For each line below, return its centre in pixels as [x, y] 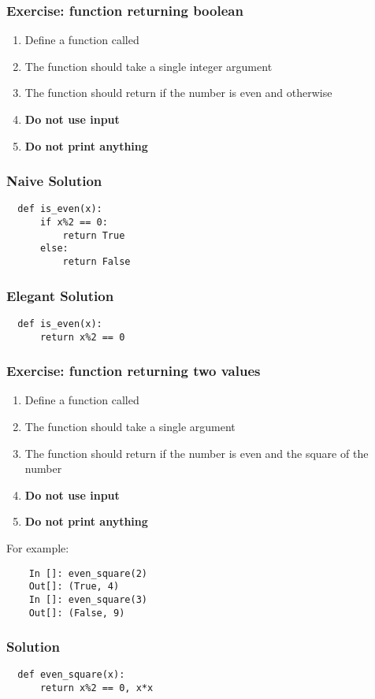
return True [94, 235]
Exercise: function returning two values [134, 371]
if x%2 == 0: [74, 223]
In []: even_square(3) [88, 599]
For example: [38, 548]
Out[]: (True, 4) [74, 587]
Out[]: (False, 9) [77, 613]
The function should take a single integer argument [149, 66]
